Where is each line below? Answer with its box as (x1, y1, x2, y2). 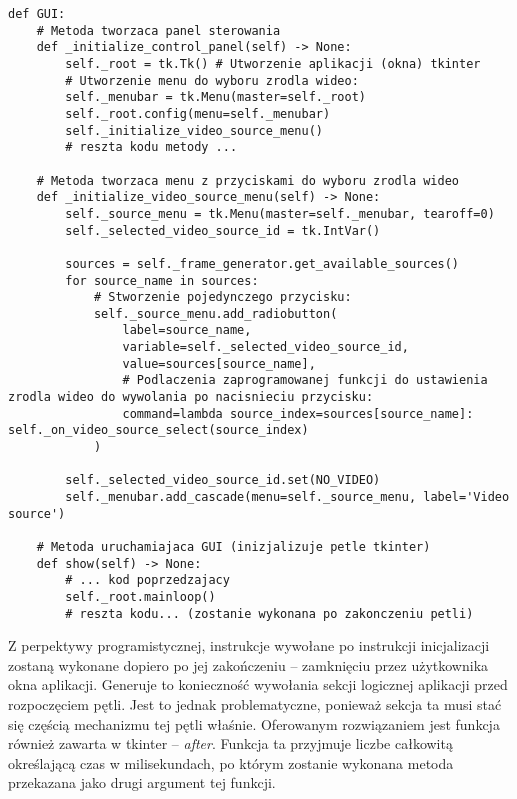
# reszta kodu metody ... (65, 140, 238, 155)
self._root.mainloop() (65, 589, 216, 604)
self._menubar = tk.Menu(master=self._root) (65, 90, 366, 105)
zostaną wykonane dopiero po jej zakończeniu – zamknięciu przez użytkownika (8, 654, 489, 675)
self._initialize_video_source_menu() (65, 123, 323, 138)
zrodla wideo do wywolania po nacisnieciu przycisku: (8, 390, 374, 405)
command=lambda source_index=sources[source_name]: (122, 406, 474, 421)
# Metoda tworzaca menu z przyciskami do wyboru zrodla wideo (36, 173, 460, 188)
